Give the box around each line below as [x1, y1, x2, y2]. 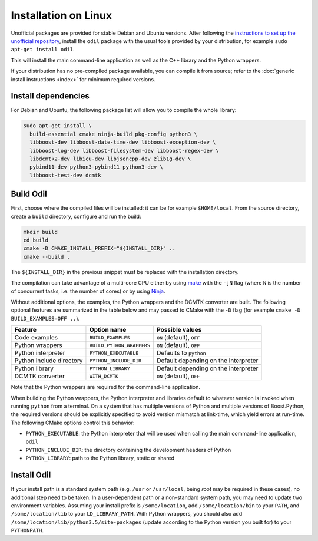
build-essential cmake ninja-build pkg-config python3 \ [29, 130, 197, 137]
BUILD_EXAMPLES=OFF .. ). [11, 315, 80, 322]
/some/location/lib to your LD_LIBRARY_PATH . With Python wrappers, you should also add [11, 510, 243, 517]
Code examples [14, 334, 58, 342]
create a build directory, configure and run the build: [11, 213, 141, 220]
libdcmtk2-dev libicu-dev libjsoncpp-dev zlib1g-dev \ [29, 155, 191, 162]
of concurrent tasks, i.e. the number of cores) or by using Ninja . [11, 288, 165, 295]
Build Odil [11, 189, 47, 199]
